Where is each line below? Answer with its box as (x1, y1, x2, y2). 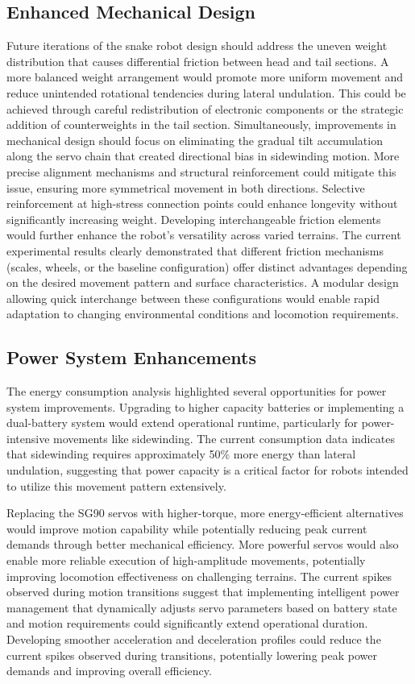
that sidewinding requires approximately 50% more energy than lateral (6, 446, 356, 462)
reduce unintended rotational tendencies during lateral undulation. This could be (6, 84, 406, 101)
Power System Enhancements (6, 345, 256, 370)
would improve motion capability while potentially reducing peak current (6, 520, 367, 537)
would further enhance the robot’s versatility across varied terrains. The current (6, 226, 401, 243)
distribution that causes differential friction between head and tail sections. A (6, 52, 389, 69)
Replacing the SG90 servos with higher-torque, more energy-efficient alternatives (6, 504, 404, 521)
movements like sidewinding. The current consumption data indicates (53, 429, 395, 446)
